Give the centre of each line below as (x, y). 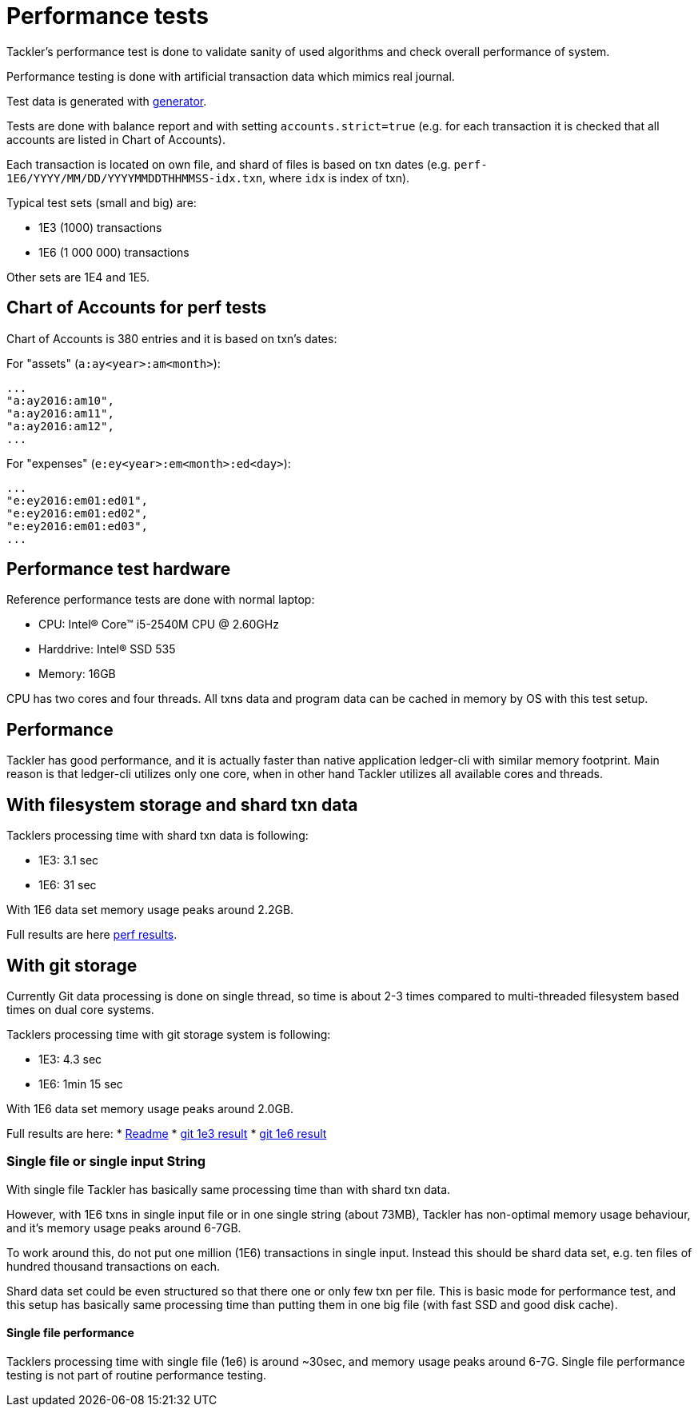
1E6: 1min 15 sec (81, 1084)
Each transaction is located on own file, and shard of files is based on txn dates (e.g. (229, 164)
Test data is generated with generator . (107, 101)
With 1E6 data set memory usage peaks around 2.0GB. (150, 1108)
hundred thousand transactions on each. (113, 1266)
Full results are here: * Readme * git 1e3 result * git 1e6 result (167, 1133)
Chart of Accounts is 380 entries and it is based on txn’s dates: (172, 338)
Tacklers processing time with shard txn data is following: (158, 836)
